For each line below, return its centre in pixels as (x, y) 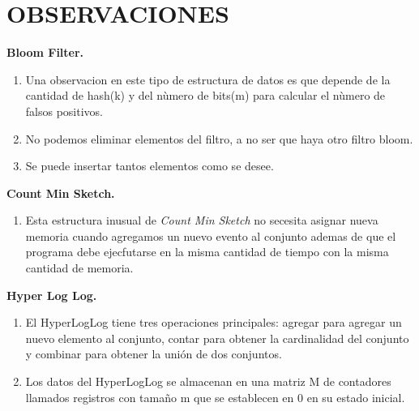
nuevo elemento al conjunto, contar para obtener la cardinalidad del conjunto (217, 338)
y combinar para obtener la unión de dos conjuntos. (154, 354)
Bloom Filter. (45, 52)
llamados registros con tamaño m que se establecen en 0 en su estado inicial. (215, 397)
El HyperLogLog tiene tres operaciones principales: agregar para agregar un (214, 322)
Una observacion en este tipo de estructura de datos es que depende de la (208, 79)
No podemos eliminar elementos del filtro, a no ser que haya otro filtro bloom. (219, 138)
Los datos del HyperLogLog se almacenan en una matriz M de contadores (208, 381)
